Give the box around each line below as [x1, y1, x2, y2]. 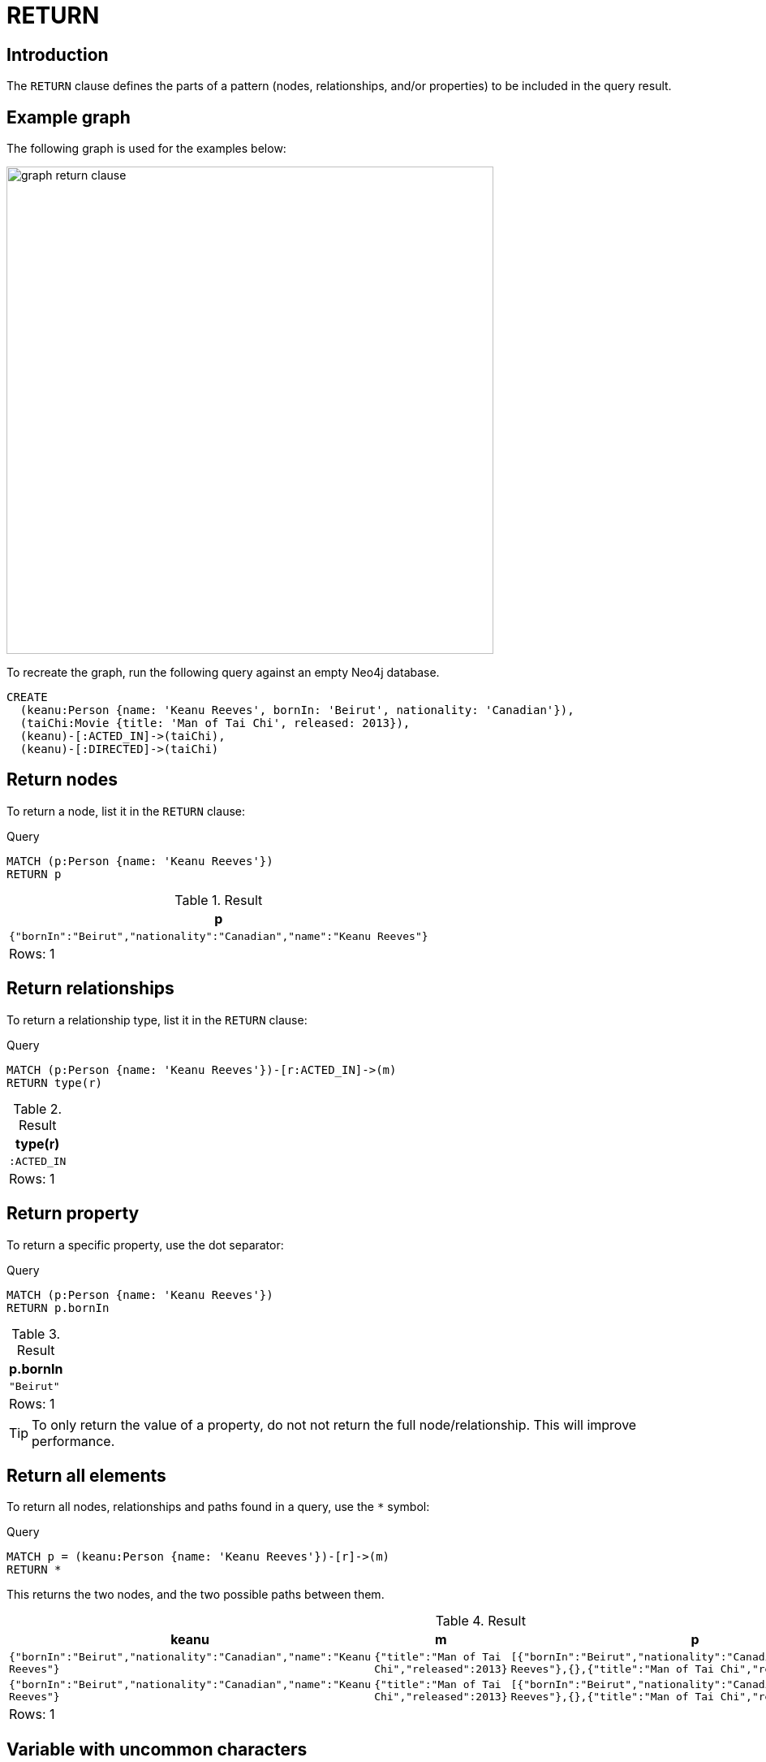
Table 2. [13, 1100, 62, 1117]
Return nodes [6, 769, 118, 790]
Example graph [6, 106, 131, 128]
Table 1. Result [174, 891, 263, 908]
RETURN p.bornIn [6, 1301, 110, 1314]
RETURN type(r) [6, 1076, 103, 1089]
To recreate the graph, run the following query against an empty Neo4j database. [6, 665, 440, 680]
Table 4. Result [435, 1613, 526, 1630]
